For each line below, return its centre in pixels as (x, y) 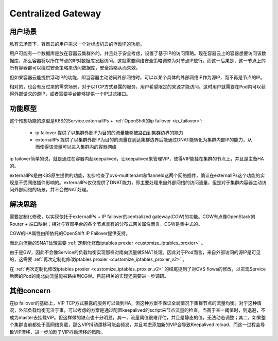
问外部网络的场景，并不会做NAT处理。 (50, 190)
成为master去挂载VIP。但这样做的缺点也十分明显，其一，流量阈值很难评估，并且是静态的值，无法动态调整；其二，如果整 (138, 317)
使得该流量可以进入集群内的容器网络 (78, 147)
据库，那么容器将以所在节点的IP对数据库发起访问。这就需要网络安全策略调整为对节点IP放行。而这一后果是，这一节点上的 (138, 60)
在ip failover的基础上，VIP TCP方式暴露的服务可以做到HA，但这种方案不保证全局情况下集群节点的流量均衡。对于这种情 (136, 303)
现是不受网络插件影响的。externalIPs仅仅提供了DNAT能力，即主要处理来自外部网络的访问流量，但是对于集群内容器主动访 (138, 183)
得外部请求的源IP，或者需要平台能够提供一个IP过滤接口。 (70, 94)
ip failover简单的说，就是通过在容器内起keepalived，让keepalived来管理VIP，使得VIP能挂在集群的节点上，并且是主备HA (137, 158)
